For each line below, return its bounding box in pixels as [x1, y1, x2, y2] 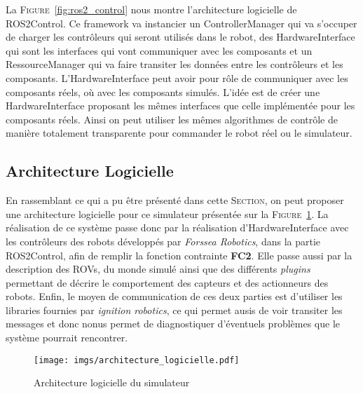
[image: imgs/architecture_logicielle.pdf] [34, 355, 240, 365]
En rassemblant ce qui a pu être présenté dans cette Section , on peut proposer [6, 193, 344, 208]
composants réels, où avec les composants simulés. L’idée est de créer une [6, 84, 320, 99]
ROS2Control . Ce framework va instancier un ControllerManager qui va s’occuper [6, 15, 357, 30]
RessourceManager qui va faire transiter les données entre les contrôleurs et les [6, 57, 343, 72]
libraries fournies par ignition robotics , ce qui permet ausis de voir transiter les [6, 302, 343, 317]
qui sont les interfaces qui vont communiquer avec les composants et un [6, 43, 313, 57]
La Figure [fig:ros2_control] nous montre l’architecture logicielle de [6, 2, 297, 16]
